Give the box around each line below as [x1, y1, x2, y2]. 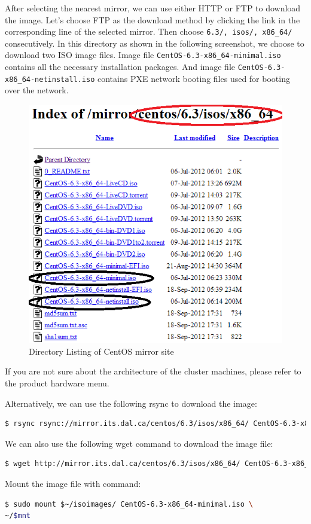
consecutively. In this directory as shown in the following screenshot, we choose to [5, 36, 304, 49]
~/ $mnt [5, 511, 31, 520]
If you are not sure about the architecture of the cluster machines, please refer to [5, 365, 301, 377]
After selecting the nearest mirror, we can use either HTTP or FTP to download [5, 2, 301, 14]
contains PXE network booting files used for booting [97, 72, 290, 84]
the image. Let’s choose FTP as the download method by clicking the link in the [5, 13, 300, 26]
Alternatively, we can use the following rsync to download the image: [5, 397, 257, 409]
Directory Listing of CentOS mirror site [29, 345, 174, 357]
